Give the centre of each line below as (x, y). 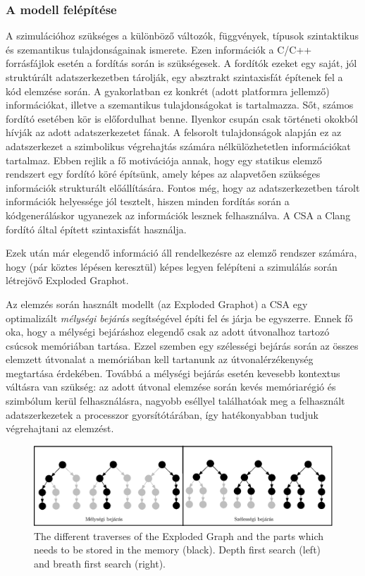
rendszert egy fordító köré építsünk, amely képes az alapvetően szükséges (163, 174)
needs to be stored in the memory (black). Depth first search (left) (178, 550)
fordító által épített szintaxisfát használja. (96, 229)
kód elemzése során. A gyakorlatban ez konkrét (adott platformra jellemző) (168, 91)
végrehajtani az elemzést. (60, 428)
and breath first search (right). (100, 563)
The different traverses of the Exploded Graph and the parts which (179, 535)
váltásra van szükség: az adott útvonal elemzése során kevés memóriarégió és (171, 387)
